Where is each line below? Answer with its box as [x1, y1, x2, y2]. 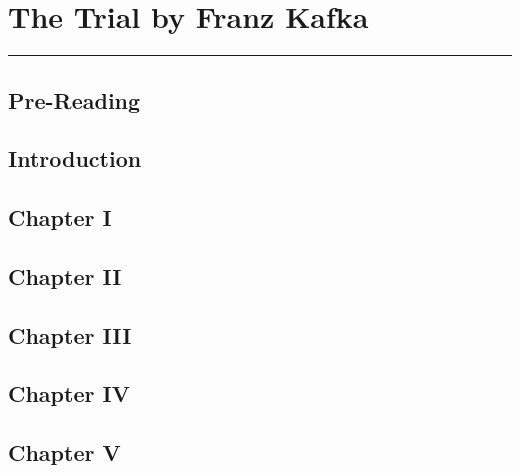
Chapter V [8, 437, 121, 468]
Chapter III [8, 319, 132, 350]
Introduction [8, 143, 142, 174]
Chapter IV [8, 378, 130, 409]
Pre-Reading [8, 84, 141, 115]
